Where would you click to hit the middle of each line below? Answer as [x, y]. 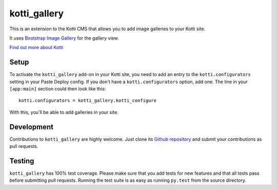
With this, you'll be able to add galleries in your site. [64, 112]
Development [32, 127]
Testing [22, 161]
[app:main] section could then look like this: [58, 89]
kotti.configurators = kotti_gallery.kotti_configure [87, 101]
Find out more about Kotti [36, 47]
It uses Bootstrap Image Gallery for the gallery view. [64, 38]
